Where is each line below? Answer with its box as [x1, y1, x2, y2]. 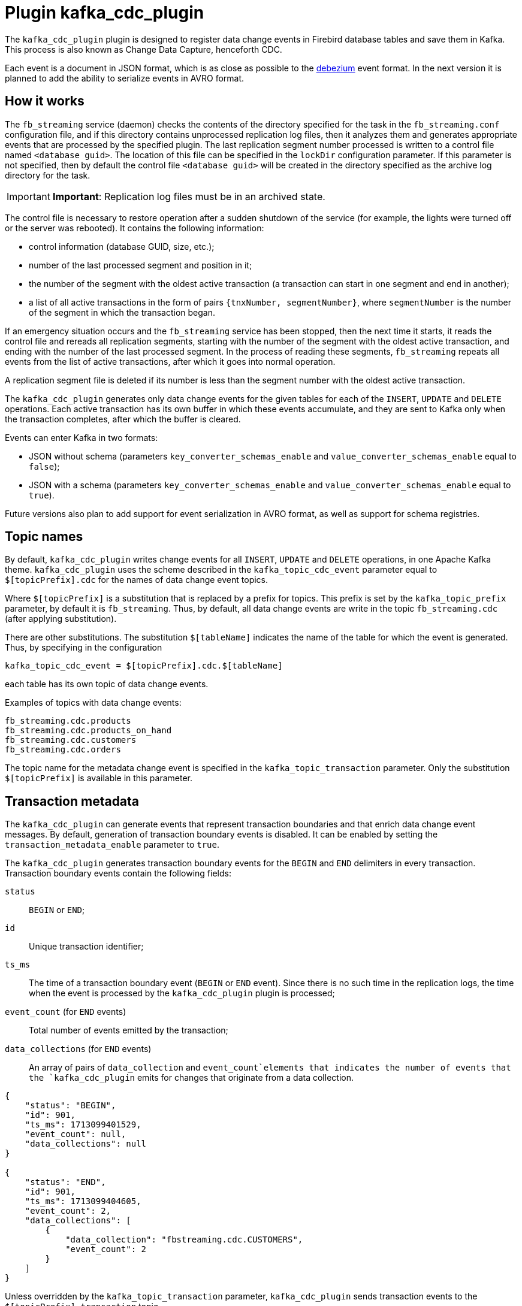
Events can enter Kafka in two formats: [5, 432, 158, 443]
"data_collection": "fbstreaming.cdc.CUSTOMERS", [65, 1235, 303, 1245]
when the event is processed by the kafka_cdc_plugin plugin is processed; [29, 988, 335, 999]
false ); [29, 461, 60, 471]
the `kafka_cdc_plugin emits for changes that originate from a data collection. [29, 1072, 354, 1083]
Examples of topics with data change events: [5, 697, 182, 708]
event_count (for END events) [5, 1006, 126, 1017]
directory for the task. [5, 170, 90, 180]
